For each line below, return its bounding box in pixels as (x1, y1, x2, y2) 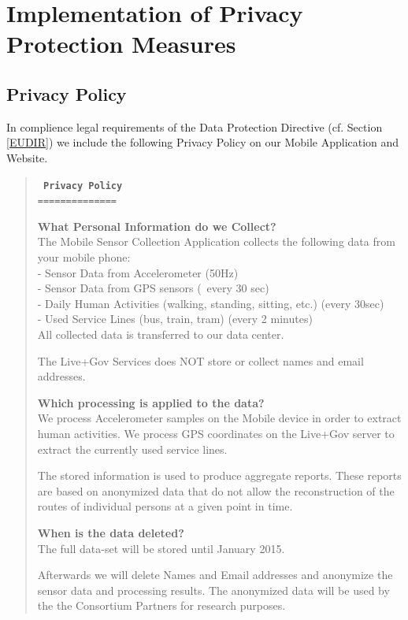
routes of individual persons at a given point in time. (37, 498, 293, 514)
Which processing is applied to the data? (37, 394, 265, 410)
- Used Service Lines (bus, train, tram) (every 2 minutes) (37, 310, 313, 327)
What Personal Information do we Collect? (37, 217, 276, 234)
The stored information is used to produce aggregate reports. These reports (37, 467, 402, 484)
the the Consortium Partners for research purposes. (37, 597, 286, 614)
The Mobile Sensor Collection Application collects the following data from (37, 233, 395, 250)
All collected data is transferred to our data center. (37, 326, 284, 343)
